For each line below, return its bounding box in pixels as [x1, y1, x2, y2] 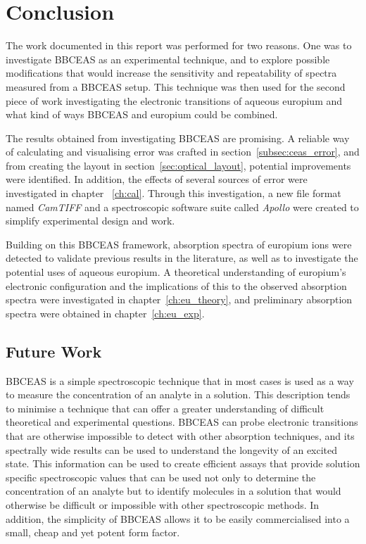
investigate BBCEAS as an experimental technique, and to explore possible [6, 51, 330, 66]
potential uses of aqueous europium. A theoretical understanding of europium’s [6, 265, 346, 279]
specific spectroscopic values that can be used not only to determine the [6, 469, 316, 484]
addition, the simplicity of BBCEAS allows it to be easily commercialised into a [6, 511, 350, 526]
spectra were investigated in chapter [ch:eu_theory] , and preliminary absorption [6, 292, 353, 307]
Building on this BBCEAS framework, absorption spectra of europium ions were [6, 236, 352, 251]
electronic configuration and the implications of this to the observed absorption [6, 278, 347, 293]
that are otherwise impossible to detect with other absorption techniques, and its [6, 428, 355, 443]
